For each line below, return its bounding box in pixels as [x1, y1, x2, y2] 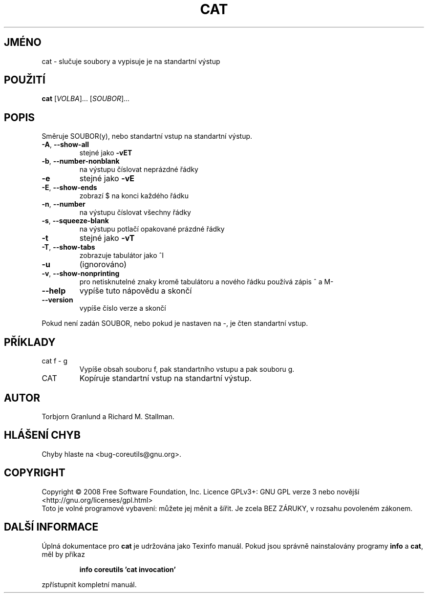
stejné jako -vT [79, 233, 135, 243]
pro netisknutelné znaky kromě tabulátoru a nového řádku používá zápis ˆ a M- [79, 277, 334, 286]
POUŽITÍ [4, 74, 45, 86]
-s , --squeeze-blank [42, 216, 109, 225]
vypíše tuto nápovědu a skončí [79, 286, 192, 296]
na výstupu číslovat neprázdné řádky [79, 165, 198, 174]
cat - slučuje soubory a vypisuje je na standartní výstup [42, 57, 220, 65]
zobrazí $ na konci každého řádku [79, 192, 189, 200]
